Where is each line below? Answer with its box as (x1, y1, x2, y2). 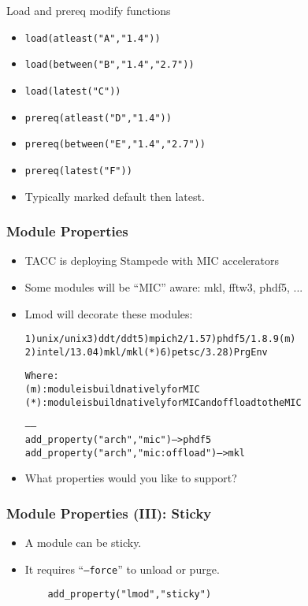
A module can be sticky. (24, 534, 142, 551)
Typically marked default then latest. (24, 188, 205, 204)
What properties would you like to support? (24, 470, 237, 486)
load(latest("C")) (24, 85, 121, 97)
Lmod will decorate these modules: (24, 305, 193, 322)
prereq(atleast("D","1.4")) (24, 112, 172, 124)
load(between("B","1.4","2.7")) (24, 59, 195, 71)
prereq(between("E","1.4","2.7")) (24, 139, 206, 151)
